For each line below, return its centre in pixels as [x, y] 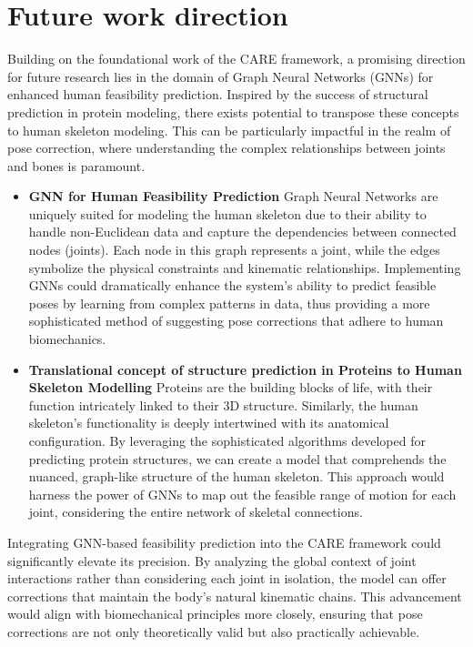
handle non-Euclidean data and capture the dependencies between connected [242, 232]
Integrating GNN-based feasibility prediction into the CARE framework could [224, 542]
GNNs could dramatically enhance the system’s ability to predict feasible [232, 285]
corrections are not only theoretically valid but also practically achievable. [214, 631]
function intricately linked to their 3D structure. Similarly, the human [223, 404]
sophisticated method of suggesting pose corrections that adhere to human [236, 321]
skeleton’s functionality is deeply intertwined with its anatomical [209, 423]
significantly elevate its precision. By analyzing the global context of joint [212, 560]
